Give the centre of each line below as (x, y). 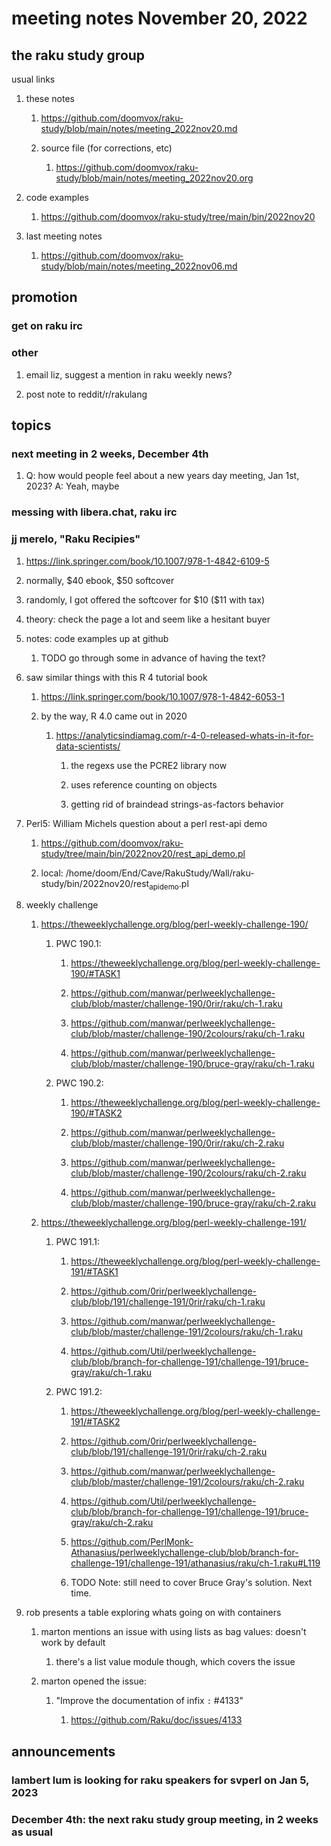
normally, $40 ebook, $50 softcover (100, 580)
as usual (32, 1832)
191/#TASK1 (94, 1272)
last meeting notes (64, 236)
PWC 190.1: (78, 944)
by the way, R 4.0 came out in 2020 (114, 716)
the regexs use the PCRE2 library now (149, 765)
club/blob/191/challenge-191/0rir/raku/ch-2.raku (169, 1452)
